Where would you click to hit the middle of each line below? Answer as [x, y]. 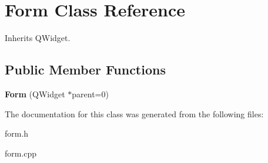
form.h [17, 133]
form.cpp [21, 153]
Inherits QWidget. [38, 38]
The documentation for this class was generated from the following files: [134, 113]
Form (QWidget [35, 94]
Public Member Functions [85, 69]
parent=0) [90, 94]
